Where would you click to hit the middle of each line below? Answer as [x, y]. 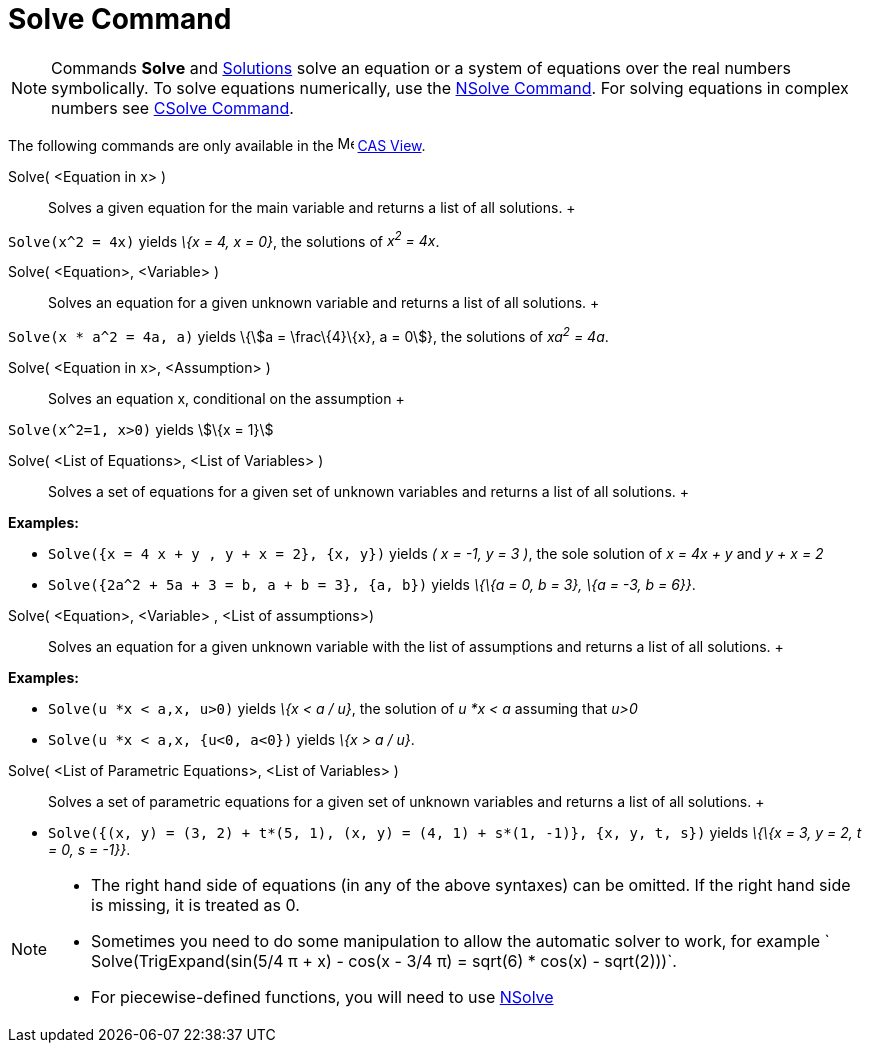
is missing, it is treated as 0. [195, 905]
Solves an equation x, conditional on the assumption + [226, 399]
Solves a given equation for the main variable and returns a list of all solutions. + [312, 207]
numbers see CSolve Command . [172, 107]
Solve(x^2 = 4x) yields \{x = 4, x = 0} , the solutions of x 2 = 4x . [224, 239]
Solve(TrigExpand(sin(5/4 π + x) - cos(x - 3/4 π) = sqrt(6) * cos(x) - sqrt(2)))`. [384, 961]
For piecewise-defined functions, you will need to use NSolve [322, 997]
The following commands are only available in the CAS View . [217, 145]
